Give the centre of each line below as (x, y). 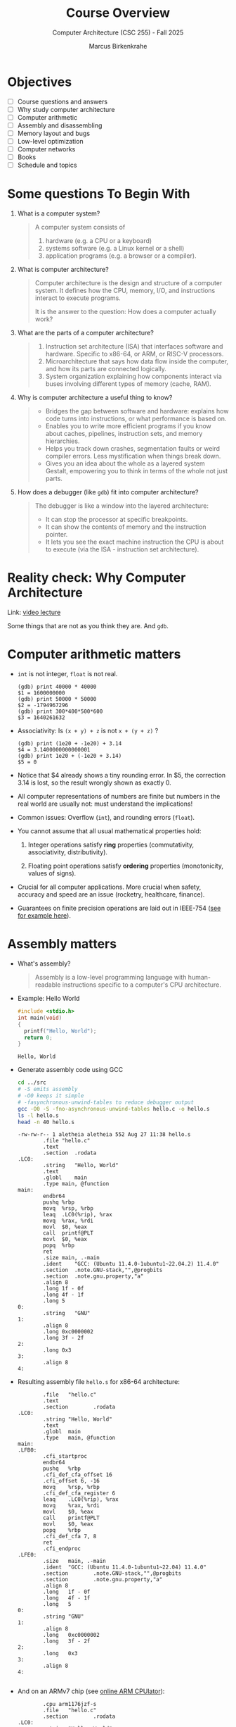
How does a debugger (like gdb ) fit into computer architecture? (108, 492)
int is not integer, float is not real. (67, 674)
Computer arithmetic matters (94, 655)
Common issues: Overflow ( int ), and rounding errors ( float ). (106, 818)
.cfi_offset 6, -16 (71, 1481)
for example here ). (44, 916)
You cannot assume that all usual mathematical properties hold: (109, 831)
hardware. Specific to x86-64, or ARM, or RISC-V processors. (135, 354)
